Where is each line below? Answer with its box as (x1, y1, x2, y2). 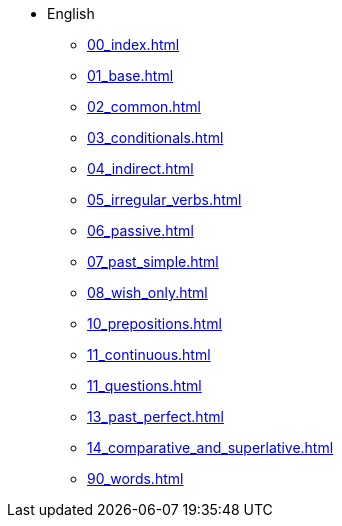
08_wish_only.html (87, 284, 208, 301)
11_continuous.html (87, 346, 211, 363)
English (47, 5, 95, 22)
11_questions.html (87, 377, 202, 394)
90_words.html (87, 470, 184, 487)
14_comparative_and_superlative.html (87, 439, 334, 456)
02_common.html (87, 98, 201, 115)
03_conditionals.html (87, 129, 224, 146)
